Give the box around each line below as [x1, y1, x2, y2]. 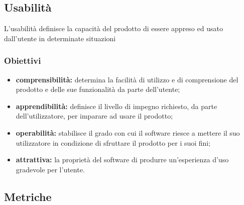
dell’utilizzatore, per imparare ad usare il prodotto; [16, 111, 173, 121]
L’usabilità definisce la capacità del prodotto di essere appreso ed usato [4, 23, 223, 34]
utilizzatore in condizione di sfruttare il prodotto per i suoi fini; [16, 137, 211, 148]
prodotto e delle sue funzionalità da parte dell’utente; [16, 84, 180, 94]
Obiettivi [4, 54, 41, 67]
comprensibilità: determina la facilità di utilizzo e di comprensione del [16, 74, 238, 84]
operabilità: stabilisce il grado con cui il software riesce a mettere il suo [16, 127, 240, 138]
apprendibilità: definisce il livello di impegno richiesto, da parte [16, 100, 217, 111]
